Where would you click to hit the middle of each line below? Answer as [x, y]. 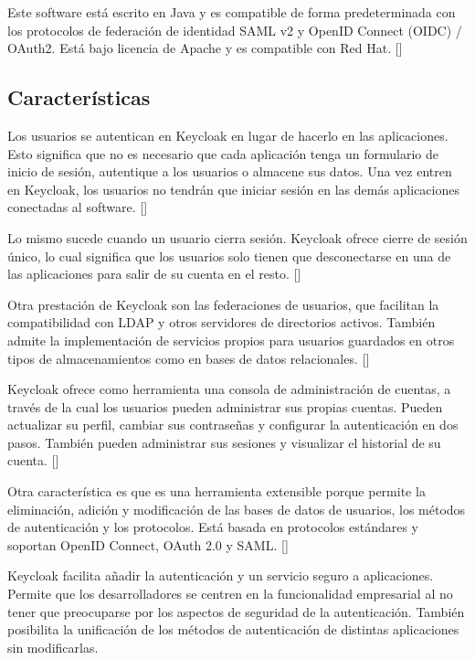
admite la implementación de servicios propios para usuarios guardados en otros [231, 340]
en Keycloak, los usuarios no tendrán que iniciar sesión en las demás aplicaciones [233, 189]
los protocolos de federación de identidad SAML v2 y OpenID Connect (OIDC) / [235, 30]
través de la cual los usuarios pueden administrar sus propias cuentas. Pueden [225, 406]
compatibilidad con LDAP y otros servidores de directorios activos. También [222, 322]
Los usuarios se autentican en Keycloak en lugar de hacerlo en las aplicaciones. [228, 135]
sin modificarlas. [53, 647]
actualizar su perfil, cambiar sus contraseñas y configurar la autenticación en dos [233, 425]
